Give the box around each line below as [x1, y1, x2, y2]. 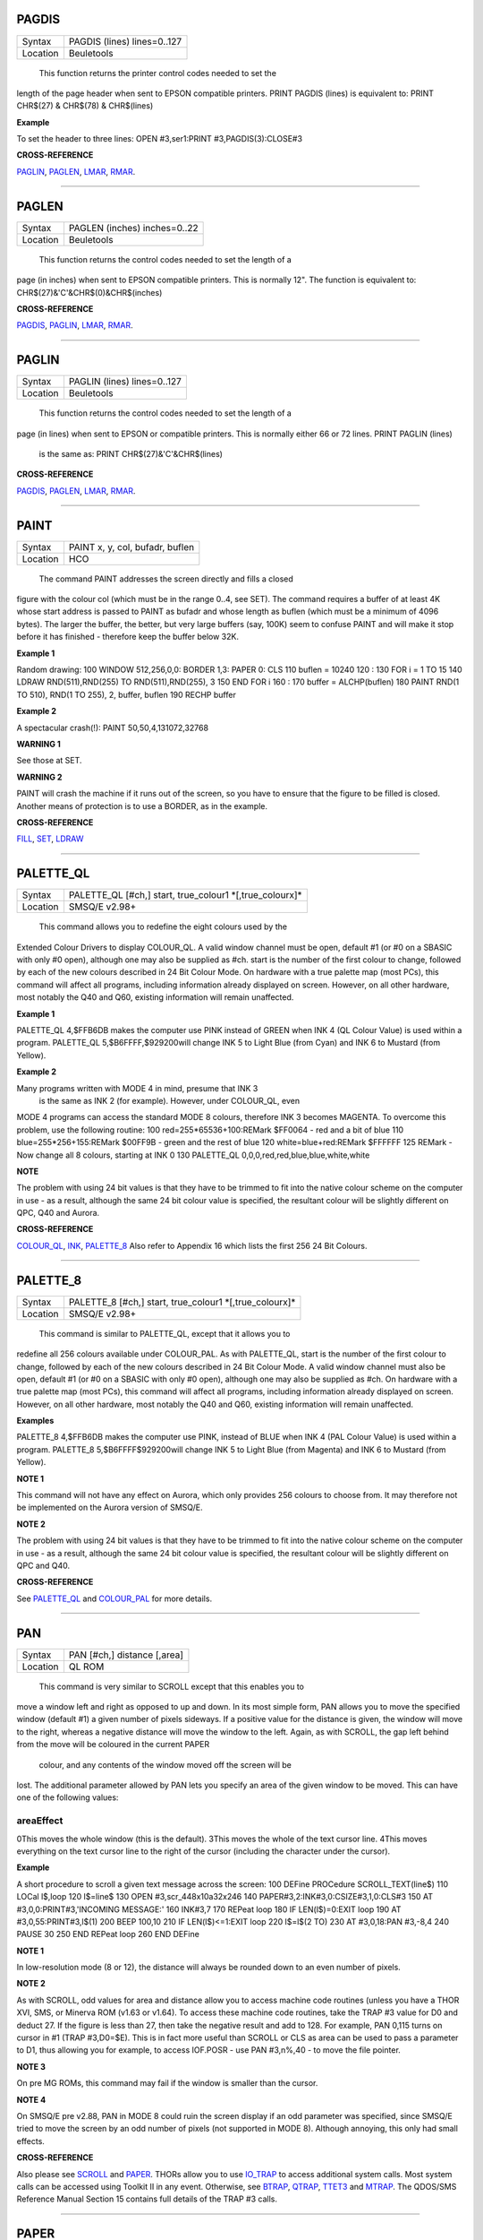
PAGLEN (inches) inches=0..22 [68, 221, 199, 234]
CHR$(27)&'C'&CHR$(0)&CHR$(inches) [16, 287, 163, 297]
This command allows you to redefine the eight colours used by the [38, 921, 288, 932]
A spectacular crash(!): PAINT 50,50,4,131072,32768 [16, 722, 209, 733]
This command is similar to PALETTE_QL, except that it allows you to [38, 1328, 291, 1339]
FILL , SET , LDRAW [16, 833, 84, 844]
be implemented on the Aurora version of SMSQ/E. [16, 1502, 203, 1513]
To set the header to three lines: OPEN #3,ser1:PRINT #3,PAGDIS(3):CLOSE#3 [16, 134, 303, 144]
